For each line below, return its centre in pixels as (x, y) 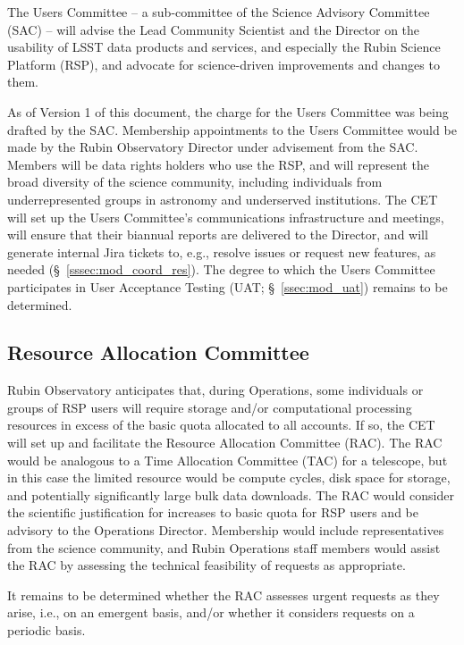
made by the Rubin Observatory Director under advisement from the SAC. (213, 147)
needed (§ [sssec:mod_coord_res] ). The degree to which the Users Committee (221, 269)
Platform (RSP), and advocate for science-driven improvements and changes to (224, 64)
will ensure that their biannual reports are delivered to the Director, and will (218, 235)
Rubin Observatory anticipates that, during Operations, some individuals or (215, 390)
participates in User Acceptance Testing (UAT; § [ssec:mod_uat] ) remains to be (228, 286)
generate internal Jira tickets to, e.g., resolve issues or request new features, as (222, 251)
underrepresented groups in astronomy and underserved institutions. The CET (223, 199)
